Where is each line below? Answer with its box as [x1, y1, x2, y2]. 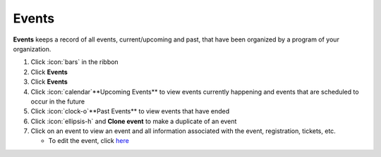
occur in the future [30, 97, 85, 106]
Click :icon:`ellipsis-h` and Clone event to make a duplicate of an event [30, 117, 237, 125]
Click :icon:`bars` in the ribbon [30, 58, 119, 66]
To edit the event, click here [48, 137, 130, 145]
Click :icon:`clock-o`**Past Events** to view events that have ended [30, 107, 230, 115]
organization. [13, 44, 52, 53]
